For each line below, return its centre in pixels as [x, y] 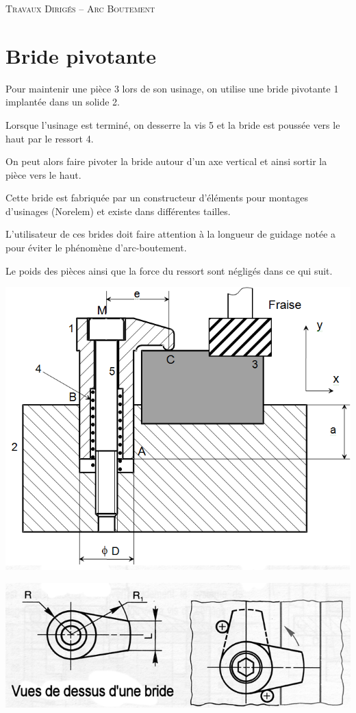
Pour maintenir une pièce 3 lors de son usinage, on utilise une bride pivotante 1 [172, 88]
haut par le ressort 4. [50, 138]
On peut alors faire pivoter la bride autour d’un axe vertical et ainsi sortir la [166, 161]
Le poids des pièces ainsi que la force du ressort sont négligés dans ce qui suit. [169, 270]
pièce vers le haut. [43, 174]
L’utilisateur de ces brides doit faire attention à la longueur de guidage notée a [171, 234]
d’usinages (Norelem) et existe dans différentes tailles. [118, 211]
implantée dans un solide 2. [63, 102]
